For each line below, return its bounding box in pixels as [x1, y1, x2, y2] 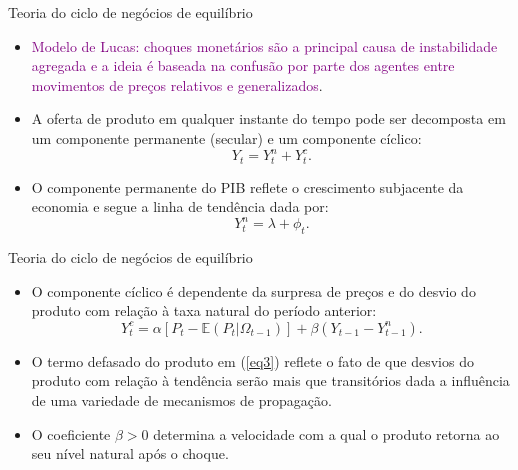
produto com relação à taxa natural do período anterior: [31, 300, 377, 321]
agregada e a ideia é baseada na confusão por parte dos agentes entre [31, 55, 455, 76]
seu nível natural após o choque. [31, 443, 229, 464]
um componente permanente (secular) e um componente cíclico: [31, 127, 422, 148]
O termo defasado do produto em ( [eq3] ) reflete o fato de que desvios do [31, 350, 474, 371]
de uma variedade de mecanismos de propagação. [31, 389, 332, 410]
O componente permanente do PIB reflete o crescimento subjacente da [31, 176, 464, 197]
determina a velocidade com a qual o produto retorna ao [153, 423, 500, 444]
